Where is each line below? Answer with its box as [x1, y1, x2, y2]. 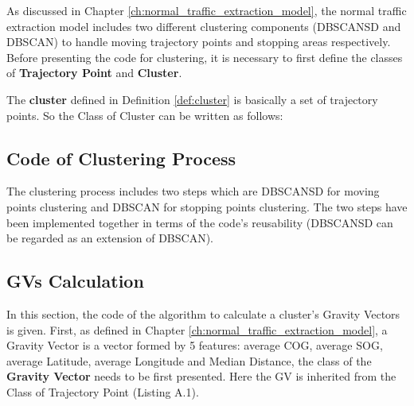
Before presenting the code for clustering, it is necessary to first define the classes [6, 48, 403, 65]
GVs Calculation [6, 269, 144, 293]
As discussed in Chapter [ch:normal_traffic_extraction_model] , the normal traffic [6, 2, 407, 18]
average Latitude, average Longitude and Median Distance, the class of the [6, 352, 372, 369]
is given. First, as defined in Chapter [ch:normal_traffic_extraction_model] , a [6, 321, 388, 338]
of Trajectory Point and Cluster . [6, 64, 182, 81]
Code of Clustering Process [6, 145, 236, 170]
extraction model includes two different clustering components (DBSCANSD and [6, 17, 401, 34]
